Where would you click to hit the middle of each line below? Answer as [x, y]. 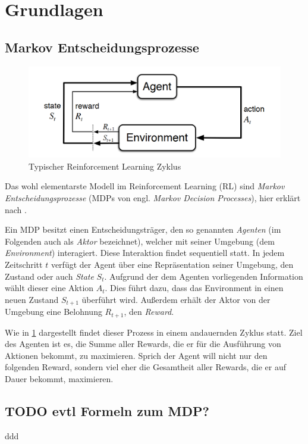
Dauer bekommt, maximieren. [59, 379]
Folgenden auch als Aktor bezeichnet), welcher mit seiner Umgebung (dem [140, 241]
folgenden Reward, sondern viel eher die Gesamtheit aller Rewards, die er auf [146, 367]
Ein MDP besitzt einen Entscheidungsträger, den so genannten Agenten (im [143, 229]
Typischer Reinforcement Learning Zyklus [105, 166]
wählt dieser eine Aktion [49, 288]
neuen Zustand [32, 299]
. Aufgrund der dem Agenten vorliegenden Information [204, 276]
